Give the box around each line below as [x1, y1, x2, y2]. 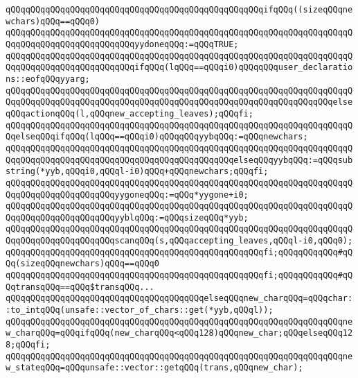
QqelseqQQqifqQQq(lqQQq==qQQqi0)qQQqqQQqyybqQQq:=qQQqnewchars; [6, 132, 308, 142]
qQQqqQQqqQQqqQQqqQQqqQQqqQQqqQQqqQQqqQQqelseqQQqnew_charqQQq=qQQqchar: [6, 293, 353, 304]
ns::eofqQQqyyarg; [6, 74, 90, 84]
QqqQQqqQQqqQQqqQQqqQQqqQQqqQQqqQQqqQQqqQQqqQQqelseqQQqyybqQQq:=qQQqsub [6, 155, 353, 165]
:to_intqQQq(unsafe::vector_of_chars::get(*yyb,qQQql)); [6, 305, 274, 316]
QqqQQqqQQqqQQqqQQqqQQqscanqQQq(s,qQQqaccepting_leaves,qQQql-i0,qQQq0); [6, 236, 353, 246]
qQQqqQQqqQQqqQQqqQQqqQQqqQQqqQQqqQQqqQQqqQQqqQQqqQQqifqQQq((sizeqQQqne [6, 5, 353, 15]
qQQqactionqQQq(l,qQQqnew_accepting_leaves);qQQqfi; [6, 108, 253, 119]
